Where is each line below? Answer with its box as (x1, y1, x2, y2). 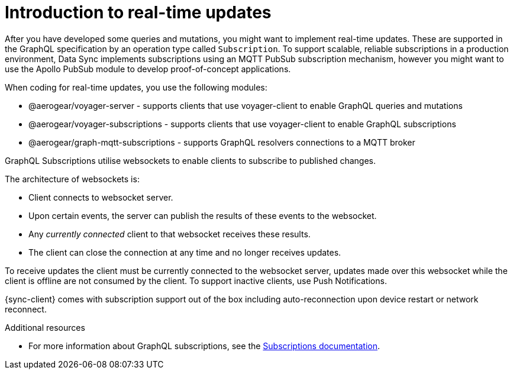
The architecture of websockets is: (5, 173, 140, 184)
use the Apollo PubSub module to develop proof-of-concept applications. (5, 63, 291, 74)
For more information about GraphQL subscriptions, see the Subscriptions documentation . (28, 340, 380, 351)
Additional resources (5, 322, 85, 333)
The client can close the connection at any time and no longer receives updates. (28, 247, 341, 257)
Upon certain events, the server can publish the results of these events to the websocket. (28, 210, 377, 221)
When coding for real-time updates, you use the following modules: (5, 82, 267, 92)
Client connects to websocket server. (28, 192, 173, 202)
